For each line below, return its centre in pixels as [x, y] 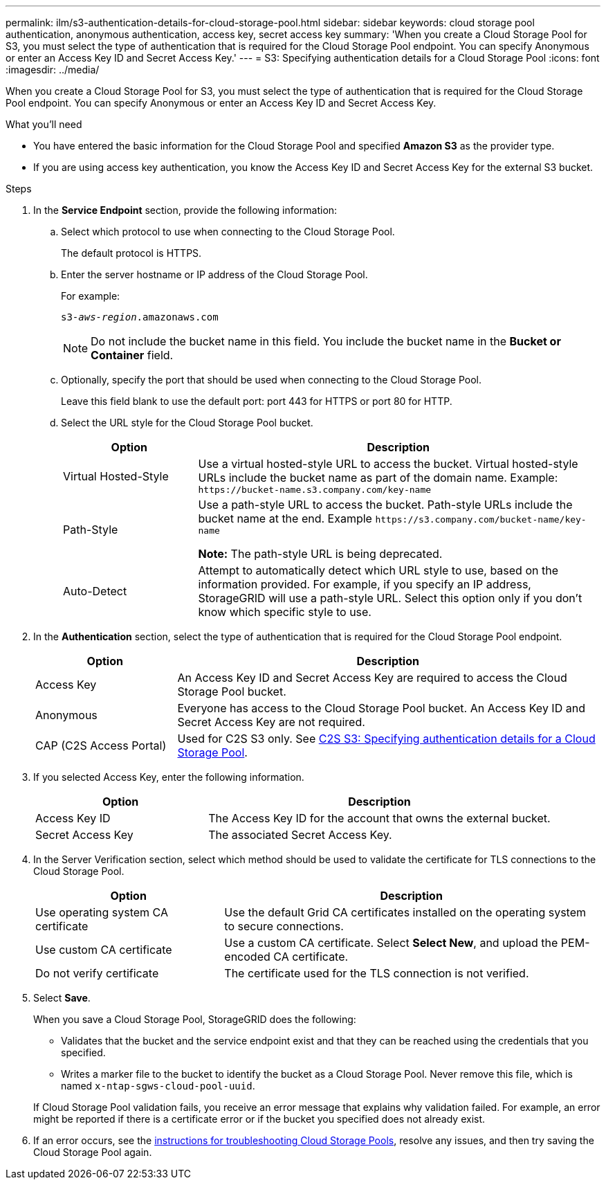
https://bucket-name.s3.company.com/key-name [315, 490]
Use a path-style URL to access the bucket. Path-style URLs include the [385, 505]
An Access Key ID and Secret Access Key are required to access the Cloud [372, 678]
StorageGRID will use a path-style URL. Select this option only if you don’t [390, 598]
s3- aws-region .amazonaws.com [140, 317]
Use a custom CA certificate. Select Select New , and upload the [391, 943]
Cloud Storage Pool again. [93, 1152]
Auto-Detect [95, 591]
